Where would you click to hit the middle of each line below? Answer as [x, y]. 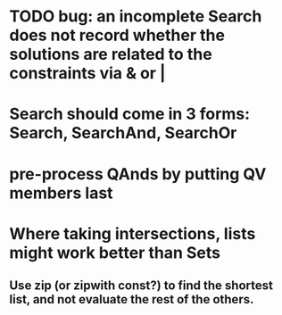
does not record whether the [117, 35]
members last [61, 193]
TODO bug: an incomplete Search [136, 17]
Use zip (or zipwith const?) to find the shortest [141, 286]
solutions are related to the [111, 54]
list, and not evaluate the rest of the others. [132, 299]
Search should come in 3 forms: [130, 114]
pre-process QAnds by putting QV [138, 174]
